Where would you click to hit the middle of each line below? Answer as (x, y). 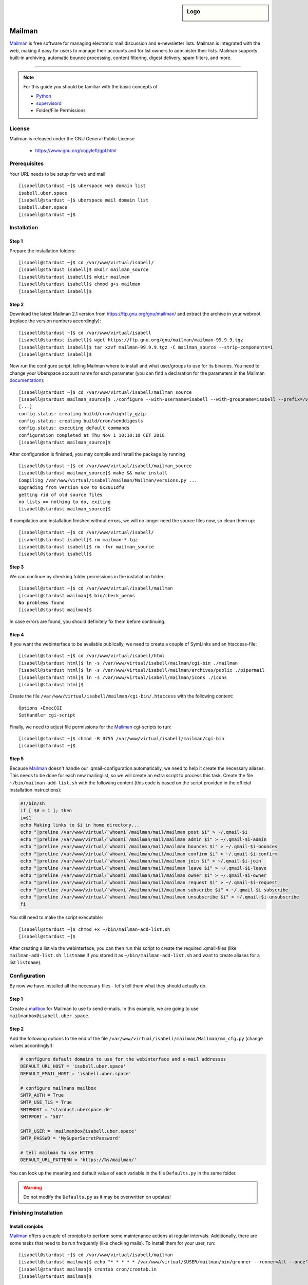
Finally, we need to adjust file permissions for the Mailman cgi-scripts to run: (90, 727)
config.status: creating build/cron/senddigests (81, 421)
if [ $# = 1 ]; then (46, 811)
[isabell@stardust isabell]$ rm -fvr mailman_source (86, 547)
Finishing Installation (36, 1213)
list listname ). (26, 962)
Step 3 (17, 567)
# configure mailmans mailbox (58, 1088)
